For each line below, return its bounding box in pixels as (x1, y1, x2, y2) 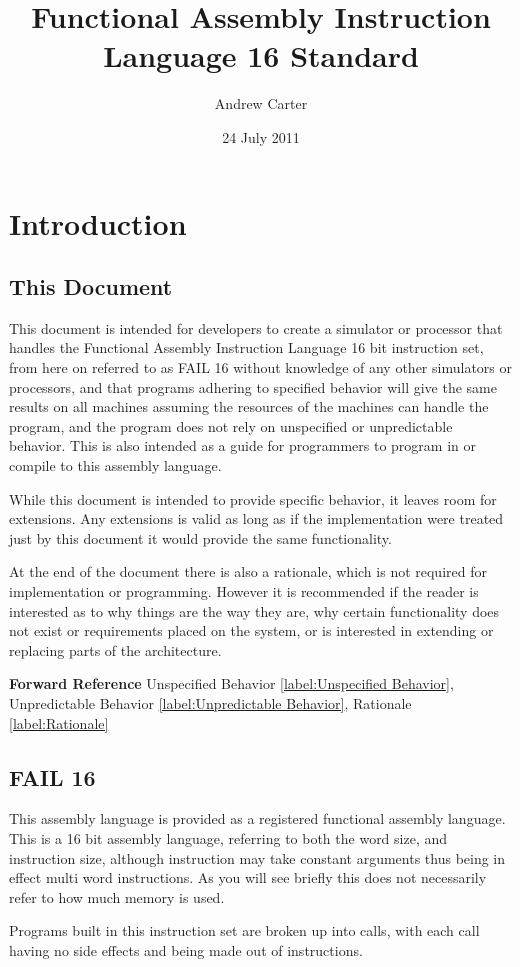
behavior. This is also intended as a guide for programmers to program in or (9, 435, 476, 456)
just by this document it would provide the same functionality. (9, 527, 392, 548)
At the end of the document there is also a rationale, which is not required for (9, 561, 487, 582)
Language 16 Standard (103, 35, 419, 76)
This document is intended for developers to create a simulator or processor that (9, 317, 503, 338)
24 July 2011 (222, 126, 300, 147)
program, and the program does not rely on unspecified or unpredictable (9, 415, 453, 436)
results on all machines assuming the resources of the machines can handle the (9, 396, 489, 417)
